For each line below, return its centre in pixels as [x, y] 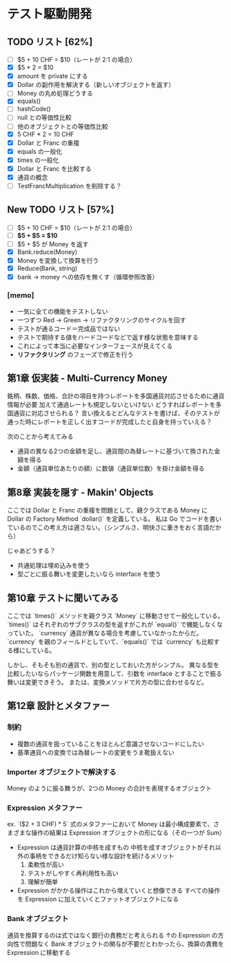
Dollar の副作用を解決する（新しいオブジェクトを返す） [96, 85]
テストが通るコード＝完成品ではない [69, 328]
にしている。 [37, 650]
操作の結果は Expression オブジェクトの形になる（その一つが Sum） [128, 833]
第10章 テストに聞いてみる [63, 598]
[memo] [21, 295]
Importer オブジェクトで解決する [62, 772]
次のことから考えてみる [40, 437]
